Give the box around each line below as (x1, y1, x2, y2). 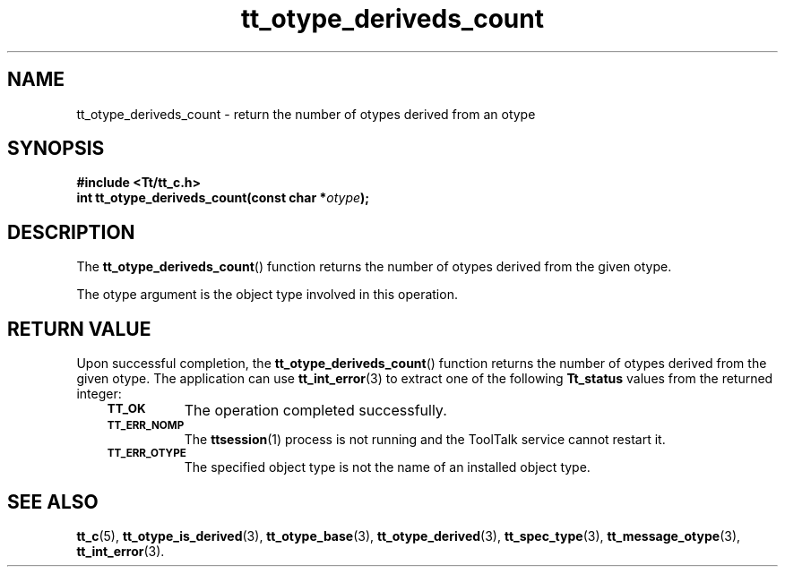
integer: (76, 386, 122, 402)
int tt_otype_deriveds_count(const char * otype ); (76, 190, 370, 206)
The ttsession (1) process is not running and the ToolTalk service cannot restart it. (184, 432, 666, 448)
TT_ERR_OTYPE (107, 447, 186, 460)
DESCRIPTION (7, 220, 135, 244)
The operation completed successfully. (184, 401, 447, 420)
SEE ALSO (7, 490, 99, 513)
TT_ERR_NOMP (107, 419, 185, 433)
